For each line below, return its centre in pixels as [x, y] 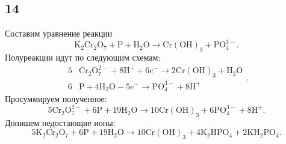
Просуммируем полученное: [56, 98]
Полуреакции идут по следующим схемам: [83, 57]
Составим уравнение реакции [59, 33]
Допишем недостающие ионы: [60, 122]
